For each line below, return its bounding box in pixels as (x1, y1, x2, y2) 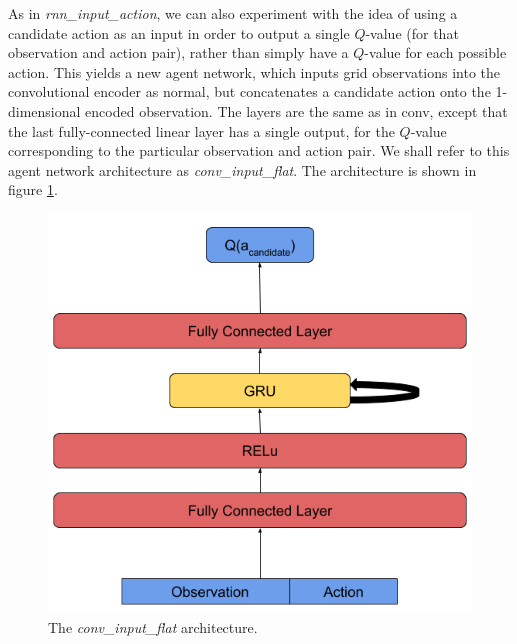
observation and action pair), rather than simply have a (8, 42, 349, 63)
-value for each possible (364, 42, 507, 63)
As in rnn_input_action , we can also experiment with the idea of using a (8, 3, 458, 23)
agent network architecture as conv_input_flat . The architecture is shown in (8, 159, 477, 180)
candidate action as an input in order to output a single (8, 22, 350, 43)
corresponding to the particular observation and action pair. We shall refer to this (8, 140, 510, 161)
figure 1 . (8, 179, 58, 200)
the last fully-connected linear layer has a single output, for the (8, 120, 395, 141)
